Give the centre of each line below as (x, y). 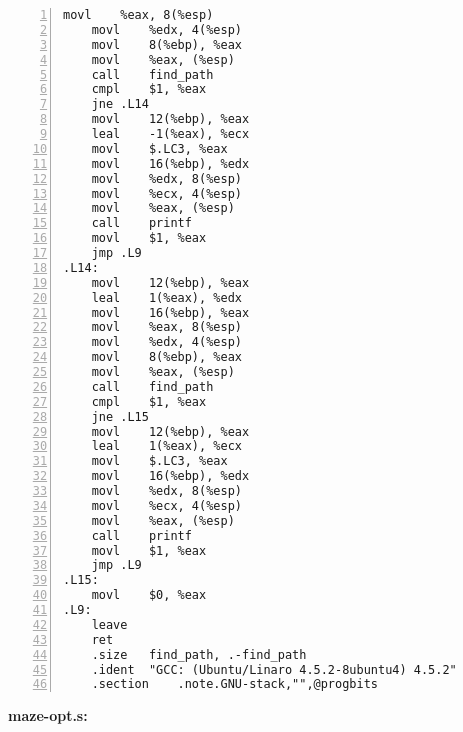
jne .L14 (120, 104)
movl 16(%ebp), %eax (170, 312)
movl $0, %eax (149, 595)
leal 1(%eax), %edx (166, 297)
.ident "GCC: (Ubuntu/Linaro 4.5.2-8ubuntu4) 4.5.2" (274, 669)
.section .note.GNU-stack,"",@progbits (234, 684)
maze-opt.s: (48, 715)
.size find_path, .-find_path (199, 654)
